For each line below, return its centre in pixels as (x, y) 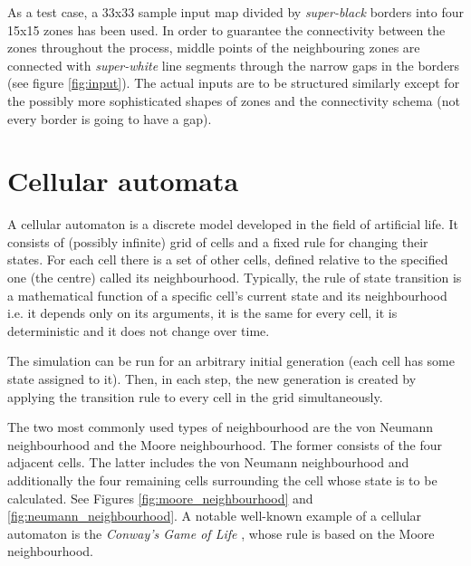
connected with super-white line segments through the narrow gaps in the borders (234, 65)
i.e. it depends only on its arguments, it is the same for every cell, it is (202, 313)
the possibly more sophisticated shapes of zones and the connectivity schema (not (234, 100)
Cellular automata (123, 181)
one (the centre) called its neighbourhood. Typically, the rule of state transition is (235, 278)
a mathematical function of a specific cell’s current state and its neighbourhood (227, 295)
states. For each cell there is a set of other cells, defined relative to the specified (228, 259)
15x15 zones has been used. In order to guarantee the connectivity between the (226, 29)
